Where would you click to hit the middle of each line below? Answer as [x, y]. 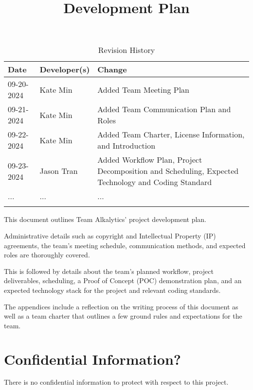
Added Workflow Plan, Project [150, 160]
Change [112, 69]
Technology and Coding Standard [155, 182]
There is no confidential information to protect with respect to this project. [116, 382]
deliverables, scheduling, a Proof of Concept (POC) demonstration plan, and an [123, 280]
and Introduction [126, 146]
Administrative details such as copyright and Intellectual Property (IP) [110, 235]
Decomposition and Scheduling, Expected [168, 171]
